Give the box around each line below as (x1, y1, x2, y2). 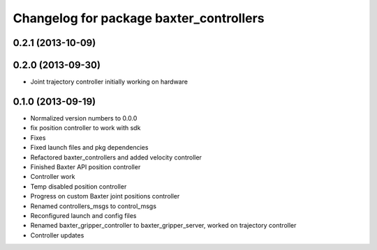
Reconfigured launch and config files (30, 211, 137, 219)
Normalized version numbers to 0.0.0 (30, 114, 138, 122)
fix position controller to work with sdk (30, 124, 141, 132)
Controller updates (30, 231, 84, 240)
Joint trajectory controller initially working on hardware (30, 77, 188, 86)
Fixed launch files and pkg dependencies (30, 143, 149, 152)
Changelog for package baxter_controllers (13, 10, 265, 26)
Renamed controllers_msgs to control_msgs (30, 202, 157, 210)
